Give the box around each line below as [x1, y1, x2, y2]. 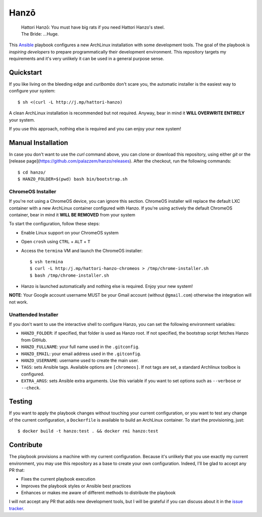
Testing [9, 397, 33, 406]
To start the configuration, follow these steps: [9, 221, 100, 227]
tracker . [9, 505, 24, 511]
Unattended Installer [9, 311, 59, 318]
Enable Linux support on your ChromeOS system [21, 230, 119, 235]
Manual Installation [9, 139, 68, 147]
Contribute [9, 441, 43, 449]
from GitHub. [21, 337, 47, 343]
